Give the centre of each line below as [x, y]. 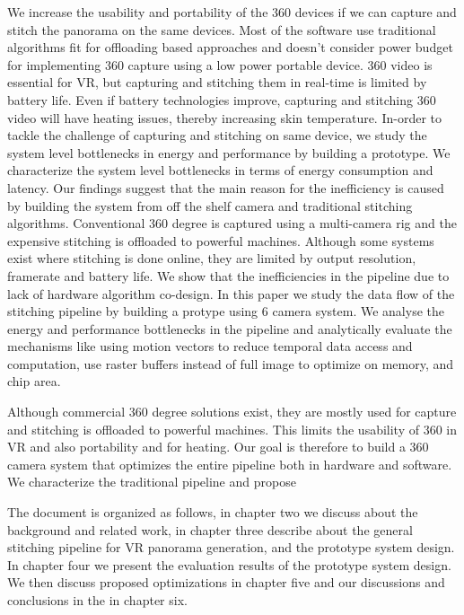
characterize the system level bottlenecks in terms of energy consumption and [220, 170]
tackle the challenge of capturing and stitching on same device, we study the [217, 135]
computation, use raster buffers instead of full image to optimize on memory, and [231, 363]
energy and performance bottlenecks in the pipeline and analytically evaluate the [230, 328]
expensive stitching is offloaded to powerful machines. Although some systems [221, 240]
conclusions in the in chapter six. [97, 600]
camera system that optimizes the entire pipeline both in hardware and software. [230, 464]
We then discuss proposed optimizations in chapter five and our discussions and [226, 582]
